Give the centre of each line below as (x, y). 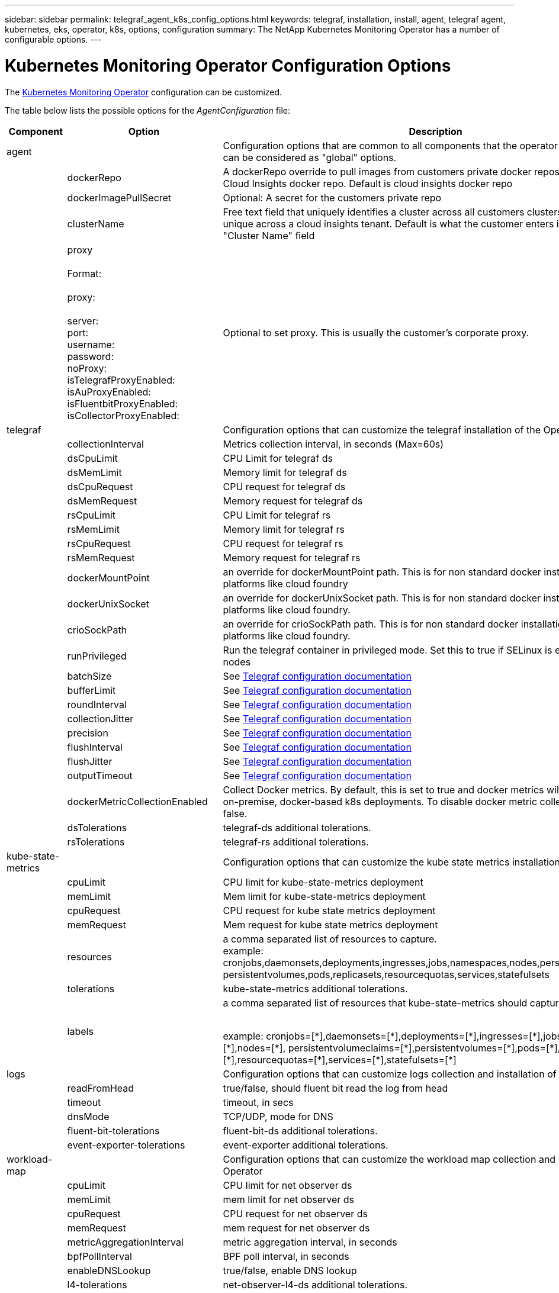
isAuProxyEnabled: (109, 392)
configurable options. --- (53, 39)
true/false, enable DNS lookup (290, 1270)
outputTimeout (100, 775)
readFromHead (101, 1088)
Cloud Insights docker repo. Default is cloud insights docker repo (368, 183)
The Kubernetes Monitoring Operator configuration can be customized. (144, 92)
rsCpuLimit (91, 515)
